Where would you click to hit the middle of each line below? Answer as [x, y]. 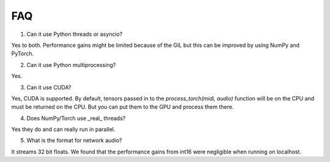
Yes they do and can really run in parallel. [63, 129]
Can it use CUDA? [49, 87]
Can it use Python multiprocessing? [71, 65]
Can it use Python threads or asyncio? [75, 34]
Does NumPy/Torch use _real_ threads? [76, 118]
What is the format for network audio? [74, 141]
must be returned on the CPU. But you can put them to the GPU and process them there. [123, 107]
